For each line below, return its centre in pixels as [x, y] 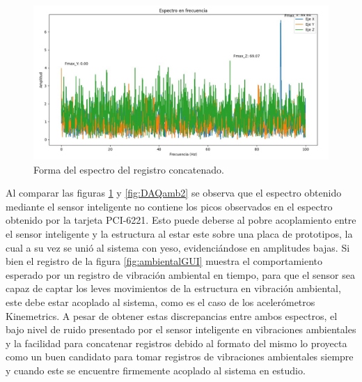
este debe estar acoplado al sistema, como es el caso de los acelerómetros [160, 302]
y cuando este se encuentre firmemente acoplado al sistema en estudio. [156, 370]
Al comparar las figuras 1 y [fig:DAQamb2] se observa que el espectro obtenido [174, 193]
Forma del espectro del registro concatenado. [129, 169]
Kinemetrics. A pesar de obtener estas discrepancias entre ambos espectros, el [172, 315]
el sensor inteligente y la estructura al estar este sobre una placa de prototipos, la [179, 234]
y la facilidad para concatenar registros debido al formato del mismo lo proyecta [176, 343]
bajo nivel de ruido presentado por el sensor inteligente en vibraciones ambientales [181, 329]
